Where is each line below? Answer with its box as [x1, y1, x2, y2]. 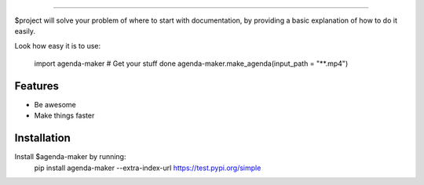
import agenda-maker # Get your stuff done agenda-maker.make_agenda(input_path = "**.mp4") [34, 59, 349, 68]
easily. [14, 27, 35, 36]
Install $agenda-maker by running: [14, 152, 126, 161]
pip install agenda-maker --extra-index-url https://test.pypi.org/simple [34, 163, 261, 172]
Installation [14, 132, 71, 145]
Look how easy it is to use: [14, 41, 101, 50]
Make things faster [34, 111, 95, 121]
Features [14, 79, 59, 92]
